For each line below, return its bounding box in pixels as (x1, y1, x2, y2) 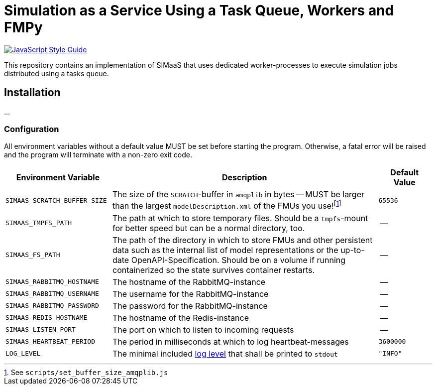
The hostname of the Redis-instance (112, 312, 249, 323)
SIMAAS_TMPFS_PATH (5, 219, 72, 227)
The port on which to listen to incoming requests (112, 324, 294, 335)
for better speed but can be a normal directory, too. (112, 223, 305, 233)
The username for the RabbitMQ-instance (112, 288, 269, 299)
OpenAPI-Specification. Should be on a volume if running (131, 255, 346, 265)
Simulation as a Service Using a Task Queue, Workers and (4, 2, 394, 19)
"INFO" (378, 350, 402, 358)
